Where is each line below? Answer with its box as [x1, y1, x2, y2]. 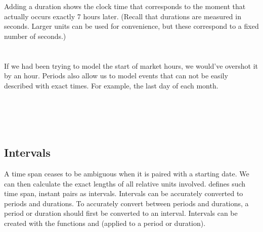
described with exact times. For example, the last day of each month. [4, 80, 218, 90]
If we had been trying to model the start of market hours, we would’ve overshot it [4, 60, 258, 71]
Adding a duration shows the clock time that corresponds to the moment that [4, 1, 246, 12]
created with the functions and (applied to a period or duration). [4, 218, 206, 228]
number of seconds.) [4, 30, 66, 41]
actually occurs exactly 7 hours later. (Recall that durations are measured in [4, 11, 241, 21]
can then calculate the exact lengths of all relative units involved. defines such [4, 178, 246, 189]
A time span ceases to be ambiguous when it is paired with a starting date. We [4, 168, 249, 179]
